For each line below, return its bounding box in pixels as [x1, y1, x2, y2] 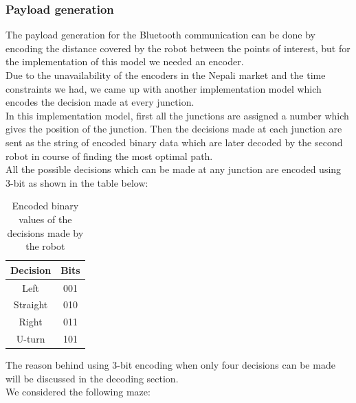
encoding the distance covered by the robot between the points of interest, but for [5, 41, 351, 55]
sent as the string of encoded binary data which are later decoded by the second [5, 135, 343, 149]
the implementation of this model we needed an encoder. [5, 54, 244, 69]
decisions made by [7, 225, 84, 240]
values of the [19, 211, 72, 226]
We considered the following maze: [5, 384, 151, 399]
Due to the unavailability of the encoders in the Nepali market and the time [5, 68, 326, 82]
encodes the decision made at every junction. [5, 95, 194, 109]
